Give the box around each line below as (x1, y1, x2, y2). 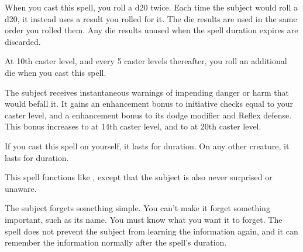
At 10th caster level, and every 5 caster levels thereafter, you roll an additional (5, 55, 287, 67)
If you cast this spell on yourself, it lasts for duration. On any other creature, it (5, 139, 290, 152)
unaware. (5, 182, 37, 194)
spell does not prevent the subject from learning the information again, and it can (5, 225, 298, 237)
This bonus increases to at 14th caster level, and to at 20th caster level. (5, 120, 261, 132)
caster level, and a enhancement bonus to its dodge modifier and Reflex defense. (5, 108, 292, 121)
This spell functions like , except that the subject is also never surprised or (5, 171, 273, 183)
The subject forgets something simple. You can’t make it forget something (5, 202, 270, 214)
